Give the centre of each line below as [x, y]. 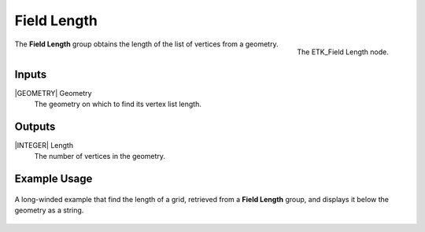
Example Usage [54, 179]
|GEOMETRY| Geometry [53, 93]
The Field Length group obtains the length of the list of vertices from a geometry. [146, 44]
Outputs [35, 126]
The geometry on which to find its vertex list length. [118, 104]
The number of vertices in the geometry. [100, 157]
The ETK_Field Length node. [342, 52]
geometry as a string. [49, 210]
